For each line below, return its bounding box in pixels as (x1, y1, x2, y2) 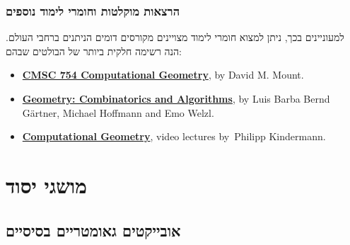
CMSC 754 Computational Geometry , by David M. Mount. (22, 67, 304, 82)
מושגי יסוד (6, 170, 87, 199)
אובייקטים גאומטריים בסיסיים (6, 219, 181, 241)
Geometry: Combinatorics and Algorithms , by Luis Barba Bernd (22, 91, 330, 106)
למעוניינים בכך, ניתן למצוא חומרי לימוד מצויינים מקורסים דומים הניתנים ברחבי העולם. (6, 30, 344, 45)
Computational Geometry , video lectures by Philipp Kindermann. (22, 129, 326, 144)
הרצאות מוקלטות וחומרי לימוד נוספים (6, 1, 180, 19)
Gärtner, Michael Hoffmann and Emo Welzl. (22, 105, 214, 120)
